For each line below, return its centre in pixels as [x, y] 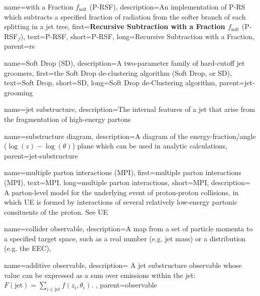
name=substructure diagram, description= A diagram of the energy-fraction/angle [130, 136]
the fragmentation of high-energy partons [68, 119]
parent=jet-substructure [41, 155]
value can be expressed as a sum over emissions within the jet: [100, 275]
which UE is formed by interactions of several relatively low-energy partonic [121, 202]
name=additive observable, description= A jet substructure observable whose [123, 265]
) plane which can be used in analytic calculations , [150, 146]
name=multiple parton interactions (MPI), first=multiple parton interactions [123, 172]
